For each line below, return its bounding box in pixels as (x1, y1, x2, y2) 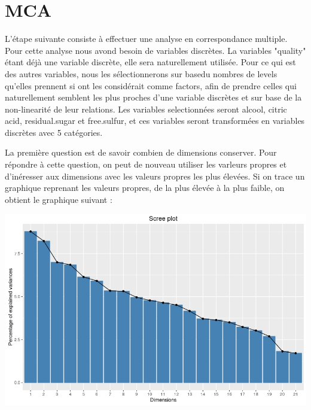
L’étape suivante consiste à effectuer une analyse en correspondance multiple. (5, 32, 288, 45)
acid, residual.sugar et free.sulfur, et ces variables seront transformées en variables (5, 114, 305, 127)
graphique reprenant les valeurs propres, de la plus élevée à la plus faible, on (5, 181, 285, 194)
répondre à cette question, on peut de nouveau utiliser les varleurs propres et (5, 158, 287, 171)
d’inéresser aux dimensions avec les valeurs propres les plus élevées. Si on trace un (5, 169, 305, 182)
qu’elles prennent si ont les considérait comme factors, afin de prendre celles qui (5, 79, 297, 92)
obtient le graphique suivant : (5, 193, 112, 205)
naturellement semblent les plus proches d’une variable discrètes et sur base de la (5, 91, 302, 104)
